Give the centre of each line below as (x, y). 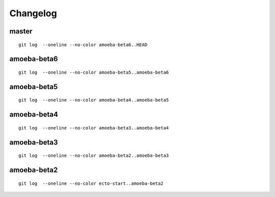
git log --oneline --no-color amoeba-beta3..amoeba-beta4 (94, 128)
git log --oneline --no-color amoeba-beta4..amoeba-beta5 (94, 100)
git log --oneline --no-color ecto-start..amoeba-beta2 (91, 183)
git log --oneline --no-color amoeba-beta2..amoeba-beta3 (94, 156)
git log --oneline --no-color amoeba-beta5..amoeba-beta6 (94, 72)
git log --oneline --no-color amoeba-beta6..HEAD (83, 45)
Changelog (33, 13)
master (21, 31)
